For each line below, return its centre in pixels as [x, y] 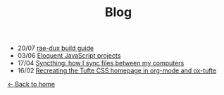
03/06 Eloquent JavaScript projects [69, 56]
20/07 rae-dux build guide [55, 48]
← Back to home [31, 84]
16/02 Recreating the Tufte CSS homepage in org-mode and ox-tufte [117, 70]
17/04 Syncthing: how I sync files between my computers [101, 63]
